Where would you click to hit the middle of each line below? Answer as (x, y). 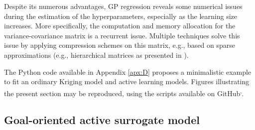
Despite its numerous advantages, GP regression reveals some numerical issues (123, 6)
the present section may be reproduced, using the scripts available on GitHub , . (124, 92)
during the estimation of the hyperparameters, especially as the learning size (121, 16)
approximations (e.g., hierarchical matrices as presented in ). (96, 55)
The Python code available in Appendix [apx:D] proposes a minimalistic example (128, 71)
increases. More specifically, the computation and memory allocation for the (120, 26)
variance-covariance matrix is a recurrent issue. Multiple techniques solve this (122, 35)
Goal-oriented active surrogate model (102, 120)
